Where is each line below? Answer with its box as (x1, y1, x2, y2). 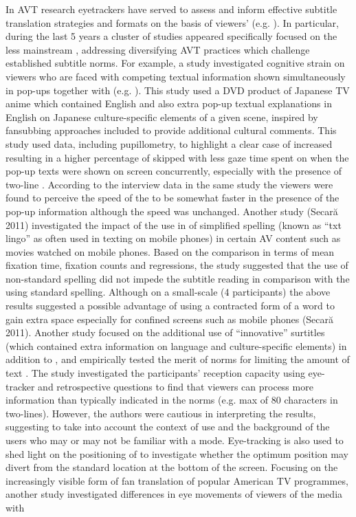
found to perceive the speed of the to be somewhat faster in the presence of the (5, 190, 340, 205)
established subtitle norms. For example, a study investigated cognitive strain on (5, 56, 345, 70)
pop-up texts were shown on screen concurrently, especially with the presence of (5, 164, 342, 178)
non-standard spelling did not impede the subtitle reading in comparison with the (5, 271, 350, 285)
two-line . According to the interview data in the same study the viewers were (5, 177, 333, 191)
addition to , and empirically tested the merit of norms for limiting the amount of (5, 352, 350, 366)
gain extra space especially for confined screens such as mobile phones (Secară (5, 311, 334, 326)
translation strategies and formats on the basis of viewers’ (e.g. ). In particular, (5, 15, 339, 30)
